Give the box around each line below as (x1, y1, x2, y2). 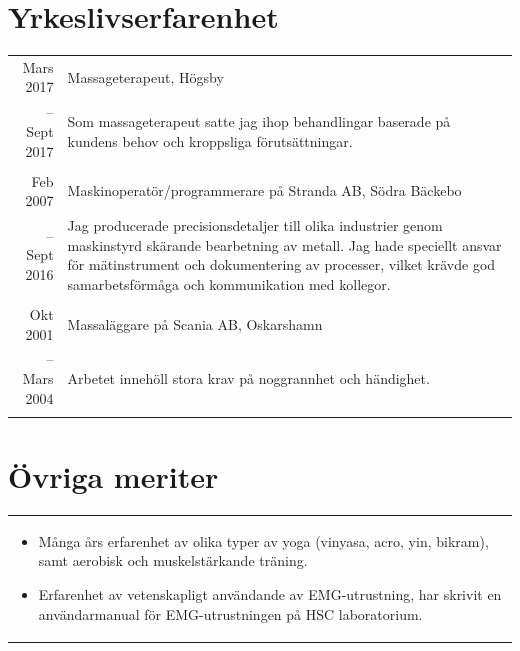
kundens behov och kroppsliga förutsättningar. (67, 130, 353, 151)
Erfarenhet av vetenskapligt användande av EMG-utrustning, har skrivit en (38, 583, 502, 604)
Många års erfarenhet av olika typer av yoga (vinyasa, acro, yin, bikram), (38, 530, 489, 551)
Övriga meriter (8, 456, 219, 497)
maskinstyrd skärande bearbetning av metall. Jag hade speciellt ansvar (67, 234, 502, 255)
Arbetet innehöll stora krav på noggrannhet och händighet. (67, 367, 430, 388)
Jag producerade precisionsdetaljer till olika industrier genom (67, 215, 443, 236)
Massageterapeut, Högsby (67, 66, 224, 87)
